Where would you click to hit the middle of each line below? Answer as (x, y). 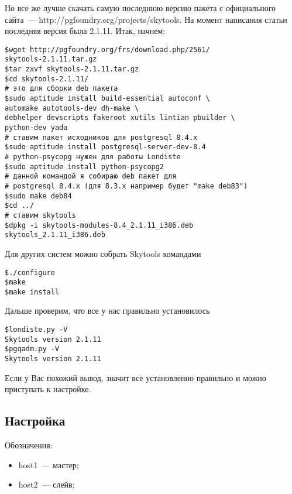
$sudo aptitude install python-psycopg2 (85, 167)
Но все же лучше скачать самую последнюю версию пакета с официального (140, 8)
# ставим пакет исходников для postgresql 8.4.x (101, 137)
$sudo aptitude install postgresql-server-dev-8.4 (105, 147)
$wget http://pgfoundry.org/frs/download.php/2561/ (107, 49)
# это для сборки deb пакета (61, 89)
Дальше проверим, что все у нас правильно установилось (107, 311)
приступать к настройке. (48, 389)
